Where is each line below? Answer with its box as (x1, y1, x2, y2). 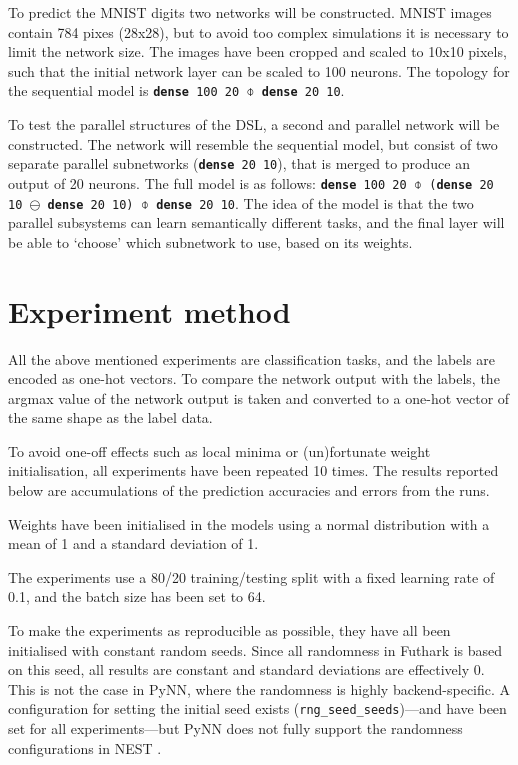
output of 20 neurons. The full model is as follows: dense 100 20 (8, 172, 407, 193)
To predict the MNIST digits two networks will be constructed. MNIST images (8, 2, 492, 22)
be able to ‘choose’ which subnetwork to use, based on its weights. (8, 231, 413, 252)
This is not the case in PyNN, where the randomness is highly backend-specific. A (8, 678, 511, 699)
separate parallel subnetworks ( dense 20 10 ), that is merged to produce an (8, 153, 470, 174)
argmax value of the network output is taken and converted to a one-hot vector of (8, 387, 510, 408)
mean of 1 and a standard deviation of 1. (8, 533, 259, 554)
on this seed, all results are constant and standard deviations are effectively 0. (8, 659, 485, 680)
